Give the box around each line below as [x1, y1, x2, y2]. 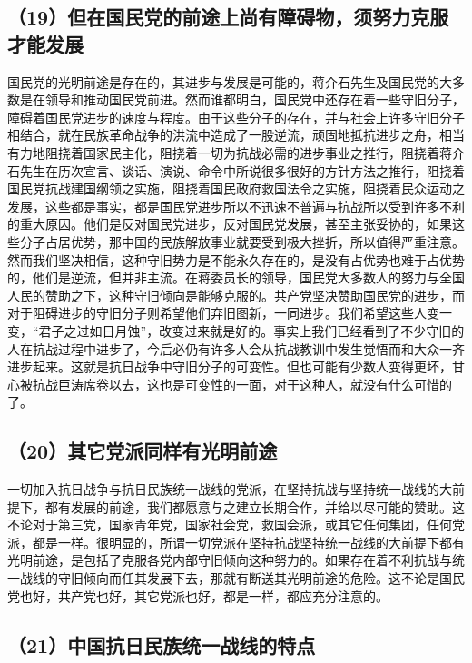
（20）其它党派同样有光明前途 [7, 437, 278, 465]
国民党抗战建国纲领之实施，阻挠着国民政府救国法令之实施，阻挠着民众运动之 [7, 179, 465, 198]
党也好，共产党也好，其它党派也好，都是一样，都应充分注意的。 [7, 586, 388, 605]
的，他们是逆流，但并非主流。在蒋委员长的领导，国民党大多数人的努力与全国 [7, 268, 465, 287]
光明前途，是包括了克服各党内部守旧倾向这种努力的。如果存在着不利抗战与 [7, 550, 452, 569]
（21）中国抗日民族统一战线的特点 [7, 630, 316, 658]
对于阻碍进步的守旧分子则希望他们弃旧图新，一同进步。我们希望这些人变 [7, 303, 439, 322]
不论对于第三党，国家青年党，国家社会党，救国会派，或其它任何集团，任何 [7, 515, 452, 534]
